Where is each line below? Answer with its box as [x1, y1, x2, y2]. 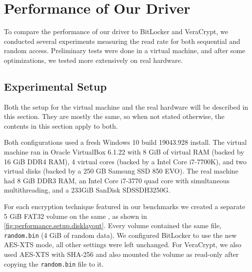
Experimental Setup [4, 78, 107, 94]
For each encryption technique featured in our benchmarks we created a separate [4, 201, 245, 212]
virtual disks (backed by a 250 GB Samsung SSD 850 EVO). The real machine [4, 166, 238, 176]
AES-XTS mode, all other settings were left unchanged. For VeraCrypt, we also [4, 239, 241, 250]
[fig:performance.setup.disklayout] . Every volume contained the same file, [4, 220, 222, 231]
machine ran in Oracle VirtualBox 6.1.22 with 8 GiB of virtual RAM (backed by [4, 147, 244, 157]
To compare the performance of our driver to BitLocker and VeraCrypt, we [4, 26, 229, 37]
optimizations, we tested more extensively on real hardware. [4, 55, 183, 65]
